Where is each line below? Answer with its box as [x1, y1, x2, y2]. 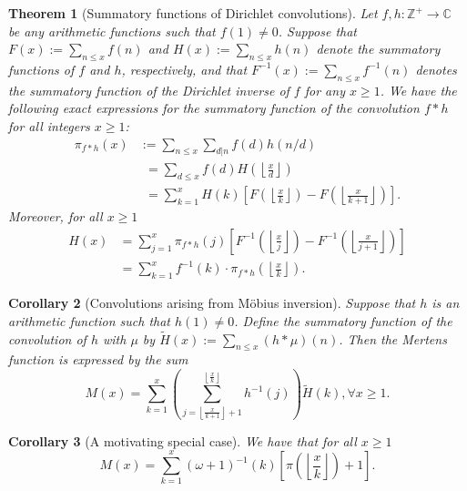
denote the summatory [316, 39, 441, 58]
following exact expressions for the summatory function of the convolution [8, 98, 420, 118]
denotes [415, 59, 457, 78]
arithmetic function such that [8, 311, 171, 330]
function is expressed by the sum [8, 350, 188, 369]
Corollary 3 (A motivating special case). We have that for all [8, 431, 357, 450]
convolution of [8, 329, 86, 348]
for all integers [8, 116, 90, 135]
